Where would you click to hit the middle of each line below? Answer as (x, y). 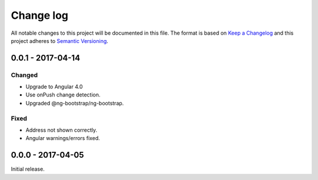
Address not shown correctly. (61, 130)
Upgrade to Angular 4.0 (54, 87)
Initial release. (28, 169)
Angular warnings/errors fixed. (63, 138)
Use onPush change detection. (63, 95)
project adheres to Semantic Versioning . (59, 41)
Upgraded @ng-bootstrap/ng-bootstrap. (75, 103)
